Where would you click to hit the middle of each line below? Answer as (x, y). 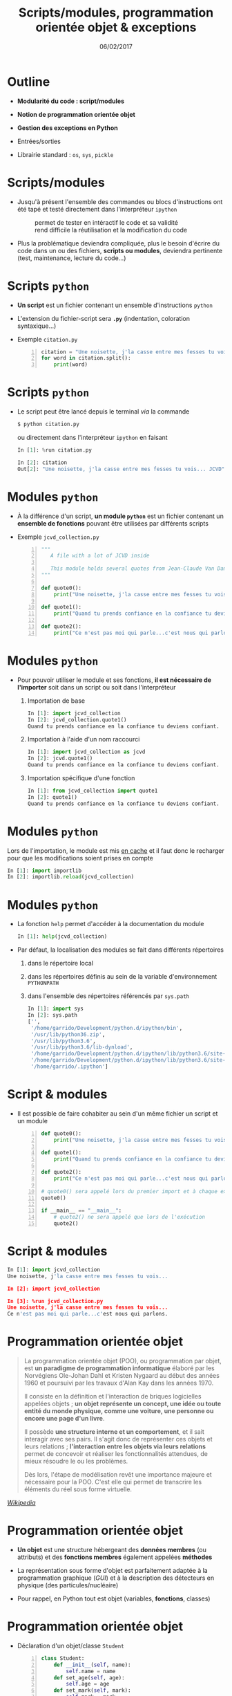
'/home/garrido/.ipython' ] (69, 1067)
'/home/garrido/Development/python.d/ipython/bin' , (107, 1028)
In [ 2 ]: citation (42, 462)
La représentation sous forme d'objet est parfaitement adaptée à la (113, 1570)
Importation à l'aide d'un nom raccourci (84, 739)
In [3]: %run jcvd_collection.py (55, 1301)
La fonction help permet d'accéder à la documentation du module (110, 924)
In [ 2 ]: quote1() (52, 797)
